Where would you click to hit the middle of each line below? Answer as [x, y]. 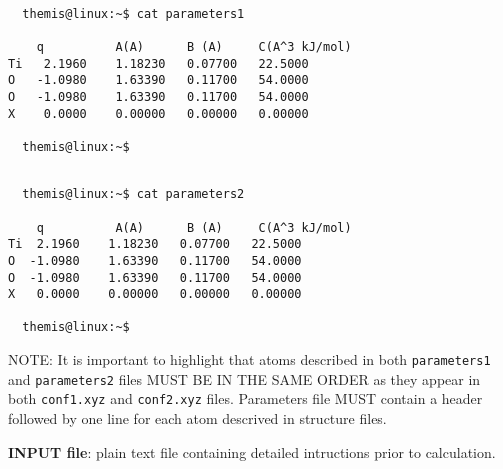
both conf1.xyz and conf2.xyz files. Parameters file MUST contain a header [245, 398]
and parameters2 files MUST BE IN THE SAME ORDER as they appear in [244, 378]
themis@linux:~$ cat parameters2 [133, 194]
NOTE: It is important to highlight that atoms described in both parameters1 [249, 359]
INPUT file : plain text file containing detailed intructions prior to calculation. [252, 451]
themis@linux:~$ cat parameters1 [133, 13]
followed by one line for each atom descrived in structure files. [197, 418]
